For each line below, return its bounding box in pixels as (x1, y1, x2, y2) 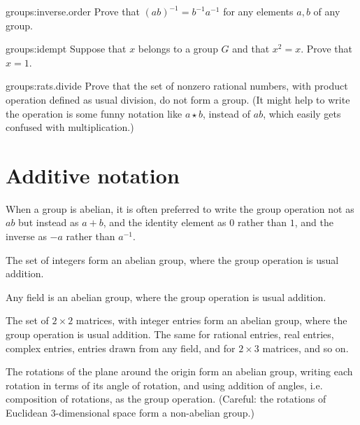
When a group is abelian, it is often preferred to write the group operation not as (6, 201, 354, 216)
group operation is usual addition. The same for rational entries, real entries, (6, 327, 334, 342)
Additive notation (6, 160, 180, 189)
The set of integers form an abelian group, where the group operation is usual (6, 252, 339, 267)
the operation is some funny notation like (6, 106, 182, 120)
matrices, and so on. (262, 340, 349, 355)
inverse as (6, 229, 47, 244)
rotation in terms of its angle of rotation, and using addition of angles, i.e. (6, 377, 323, 392)
